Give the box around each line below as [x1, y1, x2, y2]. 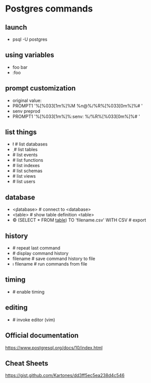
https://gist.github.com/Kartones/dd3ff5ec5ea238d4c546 [5, 372, 125, 378]
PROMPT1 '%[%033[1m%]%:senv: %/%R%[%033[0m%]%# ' [12, 113, 140, 119]
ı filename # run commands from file [12, 261, 87, 267]
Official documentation [5, 331, 79, 340]
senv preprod [12, 108, 40, 114]
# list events [12, 152, 38, 158]
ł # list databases [12, 141, 48, 147]
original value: [12, 97, 41, 103]
